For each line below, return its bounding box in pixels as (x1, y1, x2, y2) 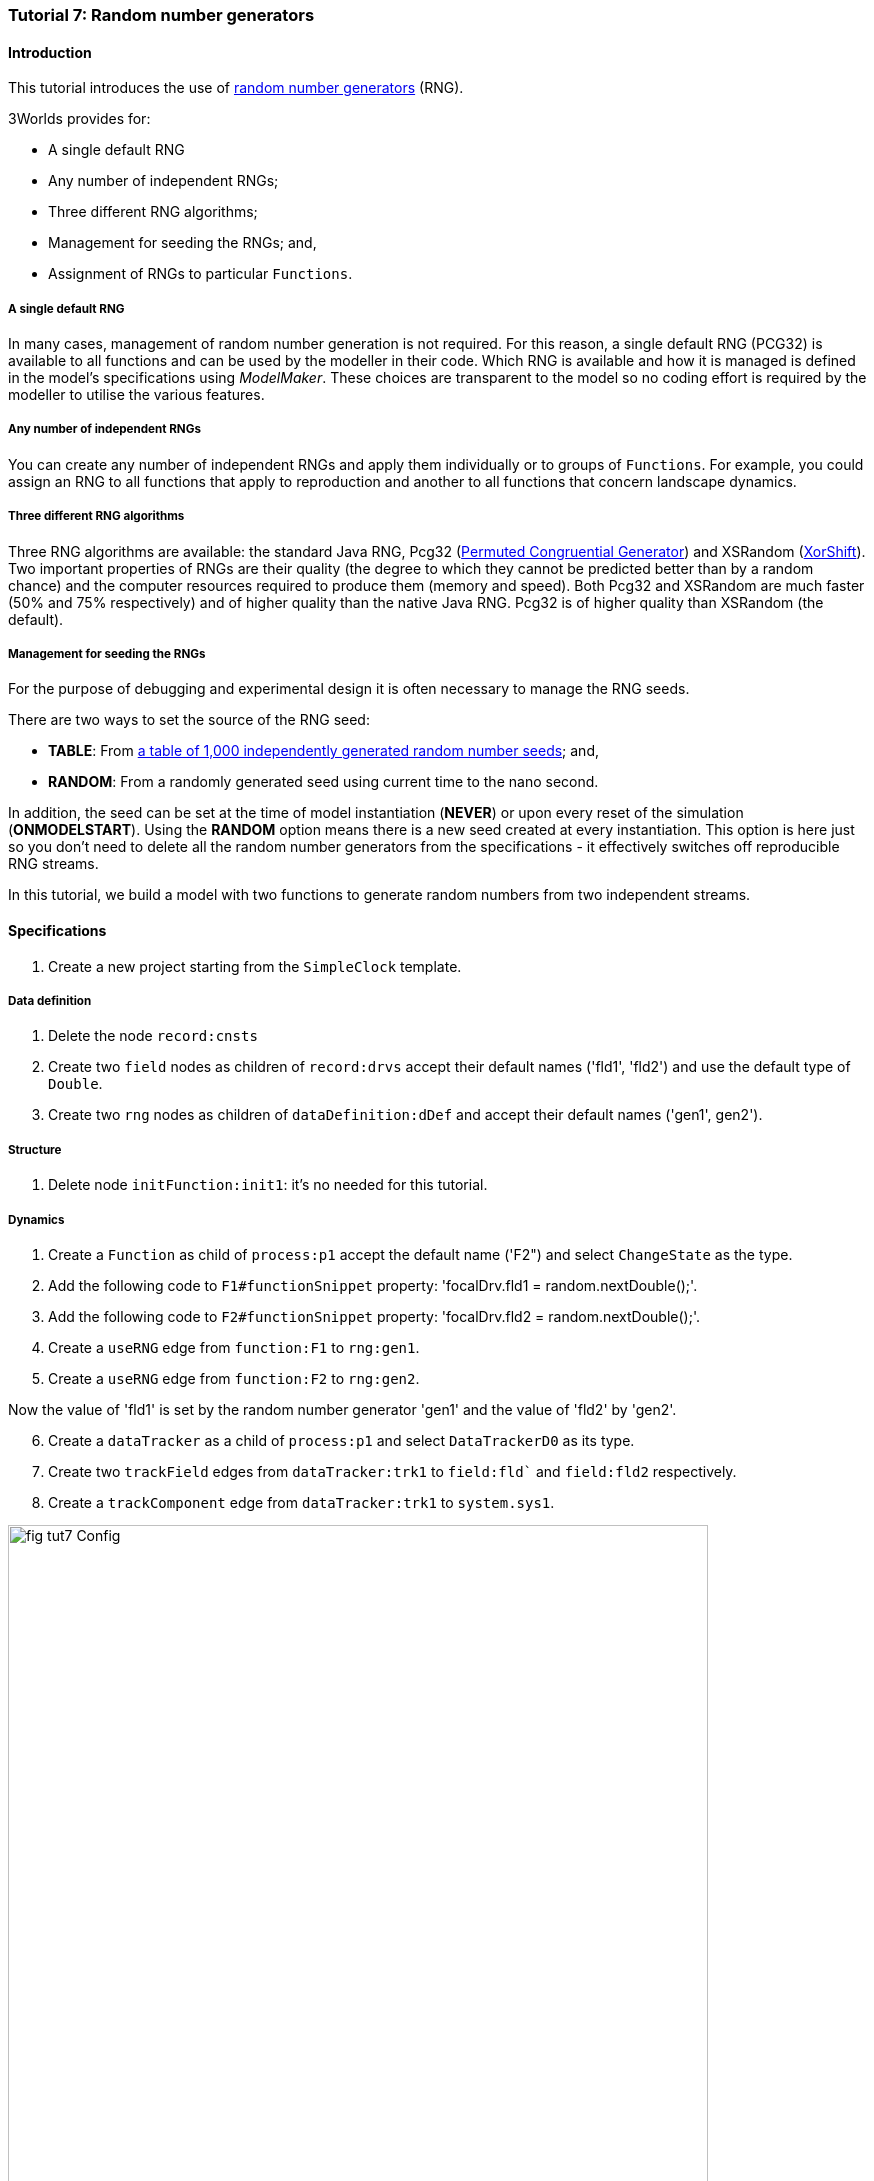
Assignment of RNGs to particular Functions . (48, 265, 353, 283)
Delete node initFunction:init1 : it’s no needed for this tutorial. (48, 1176, 488, 1194)
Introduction (8, 43, 92, 61)
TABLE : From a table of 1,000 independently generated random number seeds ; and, (48, 742, 599, 760)
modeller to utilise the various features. (8, 386, 265, 403)
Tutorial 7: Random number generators (8, 5, 315, 25)
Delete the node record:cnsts (48, 1027, 258, 1045)
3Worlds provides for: (8, 110, 151, 128)
